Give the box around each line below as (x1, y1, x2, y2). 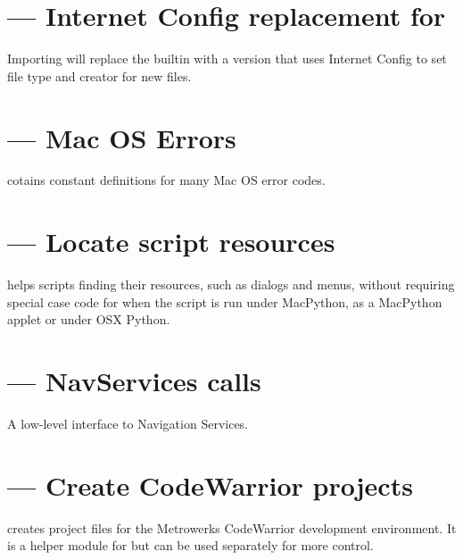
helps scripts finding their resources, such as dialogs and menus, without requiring (7, 275, 455, 294)
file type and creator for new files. (7, 66, 192, 85)
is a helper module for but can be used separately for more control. (7, 536, 374, 555)
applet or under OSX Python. (7, 310, 170, 329)
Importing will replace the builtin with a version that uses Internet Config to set (7, 49, 447, 68)
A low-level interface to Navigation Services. (7, 414, 249, 433)
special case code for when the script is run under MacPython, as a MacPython (7, 292, 442, 311)
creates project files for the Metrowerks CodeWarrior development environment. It (7, 518, 457, 537)
